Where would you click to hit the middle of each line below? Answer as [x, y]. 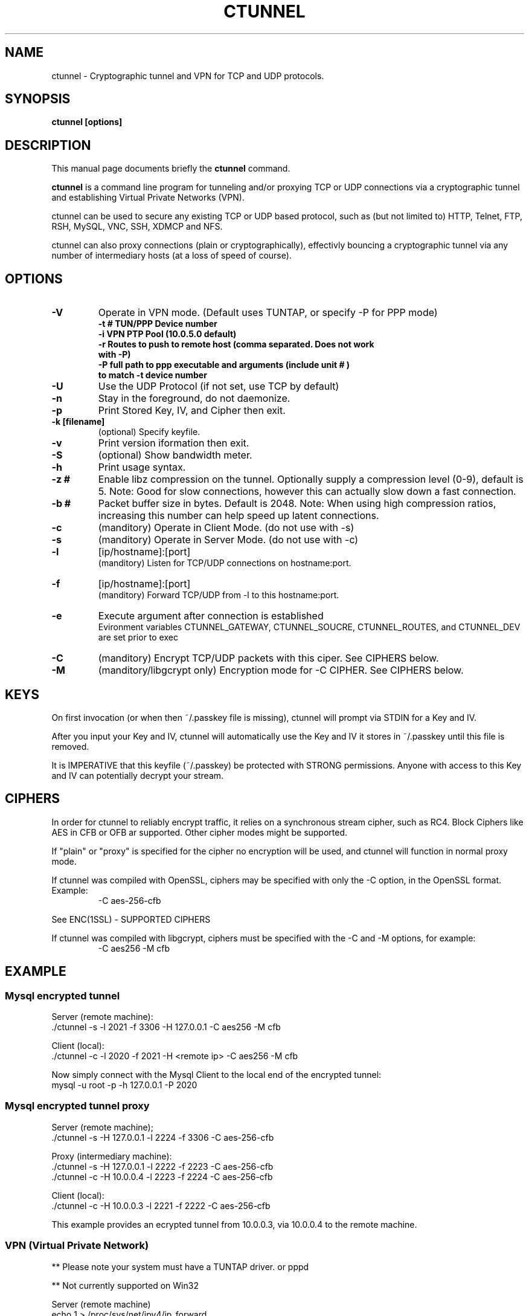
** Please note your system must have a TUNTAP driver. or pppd [180, 1266]
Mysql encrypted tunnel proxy [77, 1106]
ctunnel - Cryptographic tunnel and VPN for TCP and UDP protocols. [188, 76]
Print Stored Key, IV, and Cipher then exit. [192, 411]
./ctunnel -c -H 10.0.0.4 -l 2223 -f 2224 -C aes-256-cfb [162, 1176]
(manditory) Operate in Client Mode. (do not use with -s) [226, 528]
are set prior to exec [138, 637]
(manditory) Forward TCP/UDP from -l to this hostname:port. [219, 595]
